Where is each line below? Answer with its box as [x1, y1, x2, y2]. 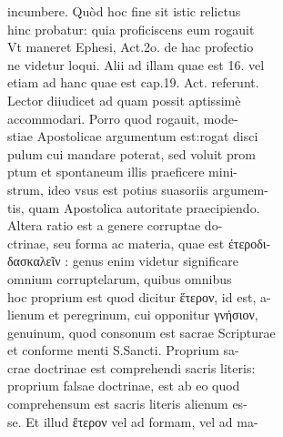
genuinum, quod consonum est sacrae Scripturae [7, 322, 276, 341]
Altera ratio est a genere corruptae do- [7, 216, 223, 235]
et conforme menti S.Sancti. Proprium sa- [7, 340, 239, 360]
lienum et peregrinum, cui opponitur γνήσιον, [7, 305, 258, 324]
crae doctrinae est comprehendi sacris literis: [7, 358, 256, 377]
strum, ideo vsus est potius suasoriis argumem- [7, 179, 268, 198]
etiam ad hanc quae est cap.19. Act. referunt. [7, 73, 259, 92]
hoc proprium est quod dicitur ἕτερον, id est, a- [7, 287, 271, 306]
